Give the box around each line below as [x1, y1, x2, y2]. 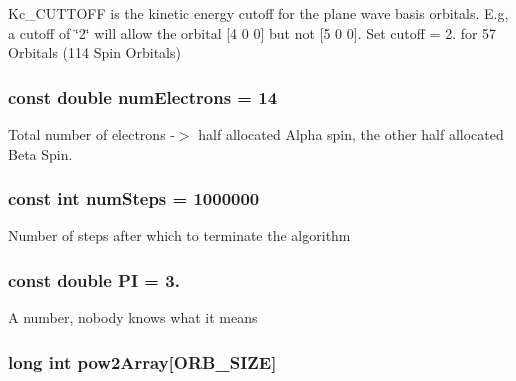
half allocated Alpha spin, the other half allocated [198, 124, 504, 144]
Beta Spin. [8, 143, 73, 164]
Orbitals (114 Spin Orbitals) [8, 42, 181, 63]
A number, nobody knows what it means [8, 307, 258, 328]
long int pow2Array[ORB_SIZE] [8, 349, 277, 374]
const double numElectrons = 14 [8, 84, 278, 109]
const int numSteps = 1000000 [8, 186, 260, 211]
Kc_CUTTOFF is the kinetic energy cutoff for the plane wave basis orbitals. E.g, [8, 3, 509, 23]
